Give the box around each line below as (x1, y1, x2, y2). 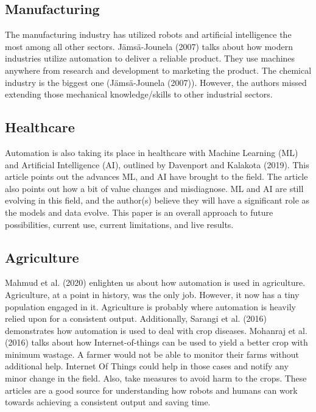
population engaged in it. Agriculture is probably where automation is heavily (5, 300, 296, 313)
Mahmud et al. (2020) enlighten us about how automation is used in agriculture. (5, 276, 306, 289)
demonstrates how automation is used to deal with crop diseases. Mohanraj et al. (5, 324, 307, 336)
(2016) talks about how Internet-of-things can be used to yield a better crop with (5, 336, 308, 349)
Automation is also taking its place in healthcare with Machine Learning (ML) (5, 146, 298, 158)
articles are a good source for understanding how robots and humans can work (5, 383, 298, 396)
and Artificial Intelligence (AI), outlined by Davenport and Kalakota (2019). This (5, 158, 309, 171)
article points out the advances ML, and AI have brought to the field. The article (5, 170, 308, 183)
